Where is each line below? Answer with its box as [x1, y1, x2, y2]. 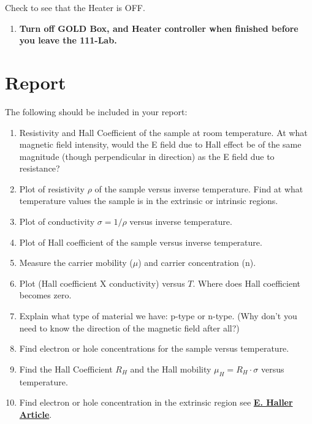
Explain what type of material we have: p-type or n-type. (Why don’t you [19, 309, 297, 322]
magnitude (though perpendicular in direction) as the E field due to [19, 150, 275, 162]
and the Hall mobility [130, 362, 211, 375]
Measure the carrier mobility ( [19, 256, 133, 269]
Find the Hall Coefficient [19, 362, 113, 375]
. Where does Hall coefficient [192, 276, 301, 289]
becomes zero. [19, 289, 72, 301]
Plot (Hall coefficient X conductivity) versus [19, 276, 185, 289]
